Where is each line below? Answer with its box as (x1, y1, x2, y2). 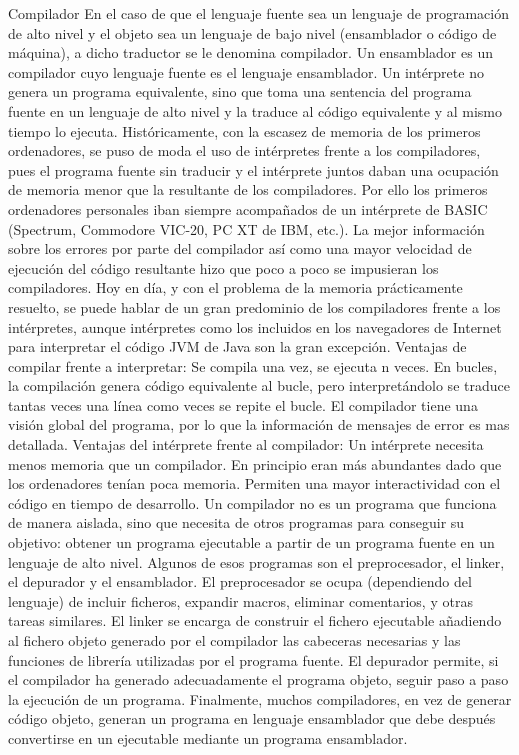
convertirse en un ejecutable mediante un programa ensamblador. (8, 727, 408, 748)
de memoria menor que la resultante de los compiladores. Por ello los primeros (8, 179, 488, 200)
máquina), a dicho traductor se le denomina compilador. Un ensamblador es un (8, 42, 493, 63)
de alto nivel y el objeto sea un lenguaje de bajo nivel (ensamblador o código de (8, 22, 497, 43)
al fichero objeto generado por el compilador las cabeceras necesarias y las (8, 630, 461, 650)
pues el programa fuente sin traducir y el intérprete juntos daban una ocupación (8, 159, 499, 180)
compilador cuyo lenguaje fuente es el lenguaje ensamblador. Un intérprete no (8, 61, 484, 82)
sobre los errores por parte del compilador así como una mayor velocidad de (8, 238, 472, 259)
